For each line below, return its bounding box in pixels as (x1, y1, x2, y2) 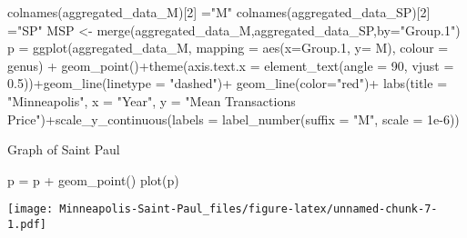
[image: (7, 203, 54, 216)
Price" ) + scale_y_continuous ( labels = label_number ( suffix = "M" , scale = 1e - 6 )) (7, 109, 460, 128)
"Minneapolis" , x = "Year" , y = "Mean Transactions (7, 91, 296, 110)
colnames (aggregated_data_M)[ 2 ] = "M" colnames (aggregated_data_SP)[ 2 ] (7, 3, 431, 21)
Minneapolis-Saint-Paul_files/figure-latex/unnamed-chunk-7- (59, 203, 438, 216)
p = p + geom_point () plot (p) (7, 170, 179, 189)
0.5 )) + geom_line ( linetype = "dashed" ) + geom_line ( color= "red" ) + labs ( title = (7, 74, 448, 93)
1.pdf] (7, 218, 46, 231)
